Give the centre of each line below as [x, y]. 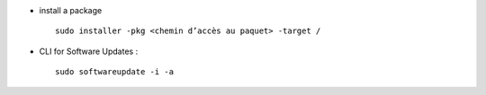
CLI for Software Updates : [89, 51]
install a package [71, 10]
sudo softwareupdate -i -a [115, 72]
